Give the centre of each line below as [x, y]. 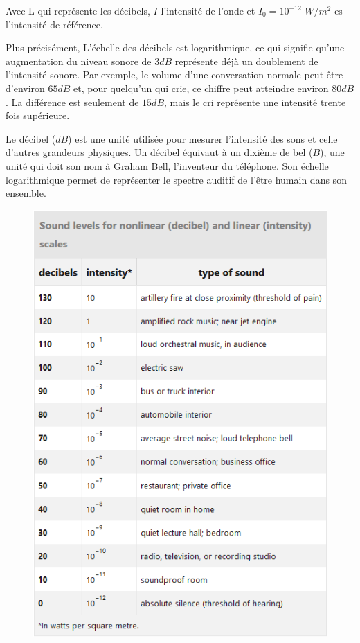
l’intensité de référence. [54, 24]
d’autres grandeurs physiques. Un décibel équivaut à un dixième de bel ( [159, 152]
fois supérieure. [38, 115]
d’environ [25, 88]
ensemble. [26, 193]
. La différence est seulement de [72, 102]
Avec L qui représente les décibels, [78, 10]
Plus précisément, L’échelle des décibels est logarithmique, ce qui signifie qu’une [175, 47]
